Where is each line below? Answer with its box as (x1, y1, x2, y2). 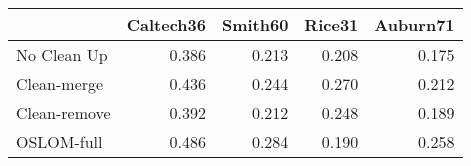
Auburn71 (374, 13, 455, 36)
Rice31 (304, 13, 359, 36)
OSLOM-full (16, 130, 103, 153)
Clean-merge (16, 72, 104, 95)
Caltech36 (126, 13, 206, 36)
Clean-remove (16, 101, 111, 124)
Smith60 (221, 13, 289, 36)
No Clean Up (16, 43, 108, 66)
